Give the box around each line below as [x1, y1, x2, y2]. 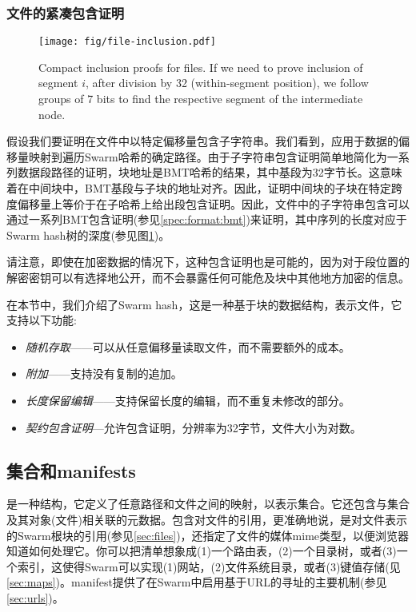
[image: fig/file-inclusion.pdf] [38, 36, 216, 48]
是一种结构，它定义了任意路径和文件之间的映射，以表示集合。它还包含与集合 [6, 495, 410, 512]
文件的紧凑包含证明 [6, 2, 125, 22]
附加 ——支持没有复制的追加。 [25, 365, 182, 382]
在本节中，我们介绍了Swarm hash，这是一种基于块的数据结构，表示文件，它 [6, 296, 402, 312]
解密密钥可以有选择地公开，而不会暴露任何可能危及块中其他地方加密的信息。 [6, 269, 410, 285]
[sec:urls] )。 [6, 589, 64, 606]
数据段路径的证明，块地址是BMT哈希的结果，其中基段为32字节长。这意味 [17, 164, 402, 181]
